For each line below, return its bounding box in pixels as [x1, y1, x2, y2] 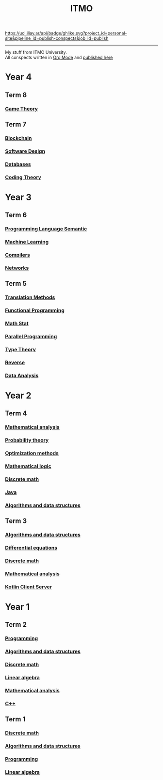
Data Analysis [5, 372, 39, 379]
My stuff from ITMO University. [5, 49, 67, 55]
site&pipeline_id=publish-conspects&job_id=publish [5, 35, 109, 41]
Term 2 [5, 620, 27, 629]
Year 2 [5, 390, 32, 401]
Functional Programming [5, 307, 65, 314]
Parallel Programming [5, 333, 57, 340]
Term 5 [5, 279, 27, 288]
